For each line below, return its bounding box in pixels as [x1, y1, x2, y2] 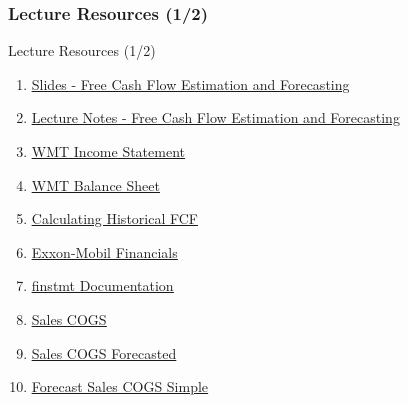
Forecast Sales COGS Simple [31, 376, 209, 397]
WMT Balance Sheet [31, 174, 160, 195]
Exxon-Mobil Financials [31, 241, 178, 262]
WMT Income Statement [31, 141, 185, 161]
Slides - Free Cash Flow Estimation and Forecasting [31, 73, 350, 94]
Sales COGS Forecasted [31, 342, 177, 363]
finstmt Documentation [31, 275, 174, 296]
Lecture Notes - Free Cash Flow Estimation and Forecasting [31, 107, 400, 128]
